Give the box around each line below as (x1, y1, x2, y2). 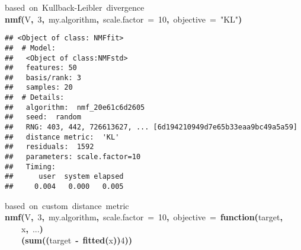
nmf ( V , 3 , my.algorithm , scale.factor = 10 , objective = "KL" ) (5, 12, 242, 25)
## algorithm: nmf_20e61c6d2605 (5, 103, 145, 112)
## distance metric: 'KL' (5, 132, 120, 141)
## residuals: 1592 (5, 143, 94, 151)
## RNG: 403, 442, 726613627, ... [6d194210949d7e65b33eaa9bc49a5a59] (5, 123, 297, 132)
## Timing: (5, 162, 56, 171)
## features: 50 (5, 64, 77, 72)
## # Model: (5, 43, 56, 52)
